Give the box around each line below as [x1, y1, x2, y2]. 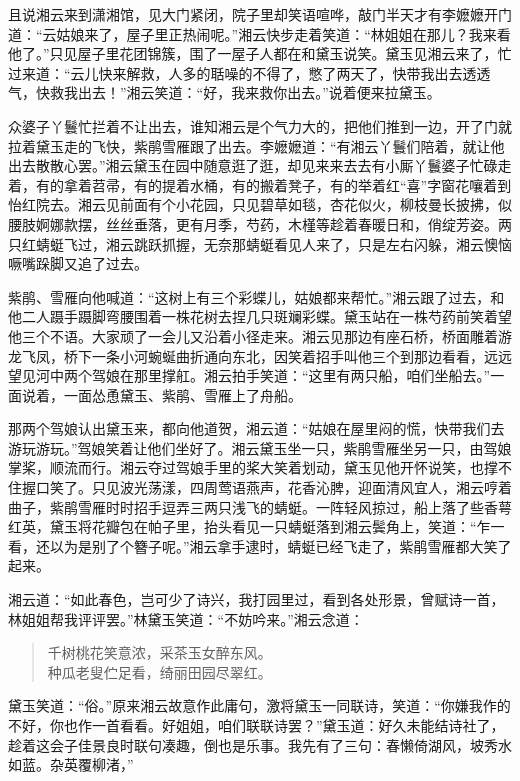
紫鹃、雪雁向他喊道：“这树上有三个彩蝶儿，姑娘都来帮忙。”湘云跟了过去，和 [8, 286, 505, 307]
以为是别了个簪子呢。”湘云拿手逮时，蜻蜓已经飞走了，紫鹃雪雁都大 [49, 535, 484, 556]
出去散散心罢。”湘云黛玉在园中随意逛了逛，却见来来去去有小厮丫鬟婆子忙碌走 [8, 155, 512, 176]
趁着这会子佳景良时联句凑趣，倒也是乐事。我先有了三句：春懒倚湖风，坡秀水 [8, 734, 512, 755]
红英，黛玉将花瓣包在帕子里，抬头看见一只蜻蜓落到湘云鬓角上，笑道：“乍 [8, 516, 491, 537]
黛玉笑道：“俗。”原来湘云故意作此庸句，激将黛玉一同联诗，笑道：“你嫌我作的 [8, 695, 511, 716]
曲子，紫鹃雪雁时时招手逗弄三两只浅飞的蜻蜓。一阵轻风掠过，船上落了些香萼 [8, 496, 512, 517]
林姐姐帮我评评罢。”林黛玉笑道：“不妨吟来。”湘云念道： [8, 608, 364, 629]
